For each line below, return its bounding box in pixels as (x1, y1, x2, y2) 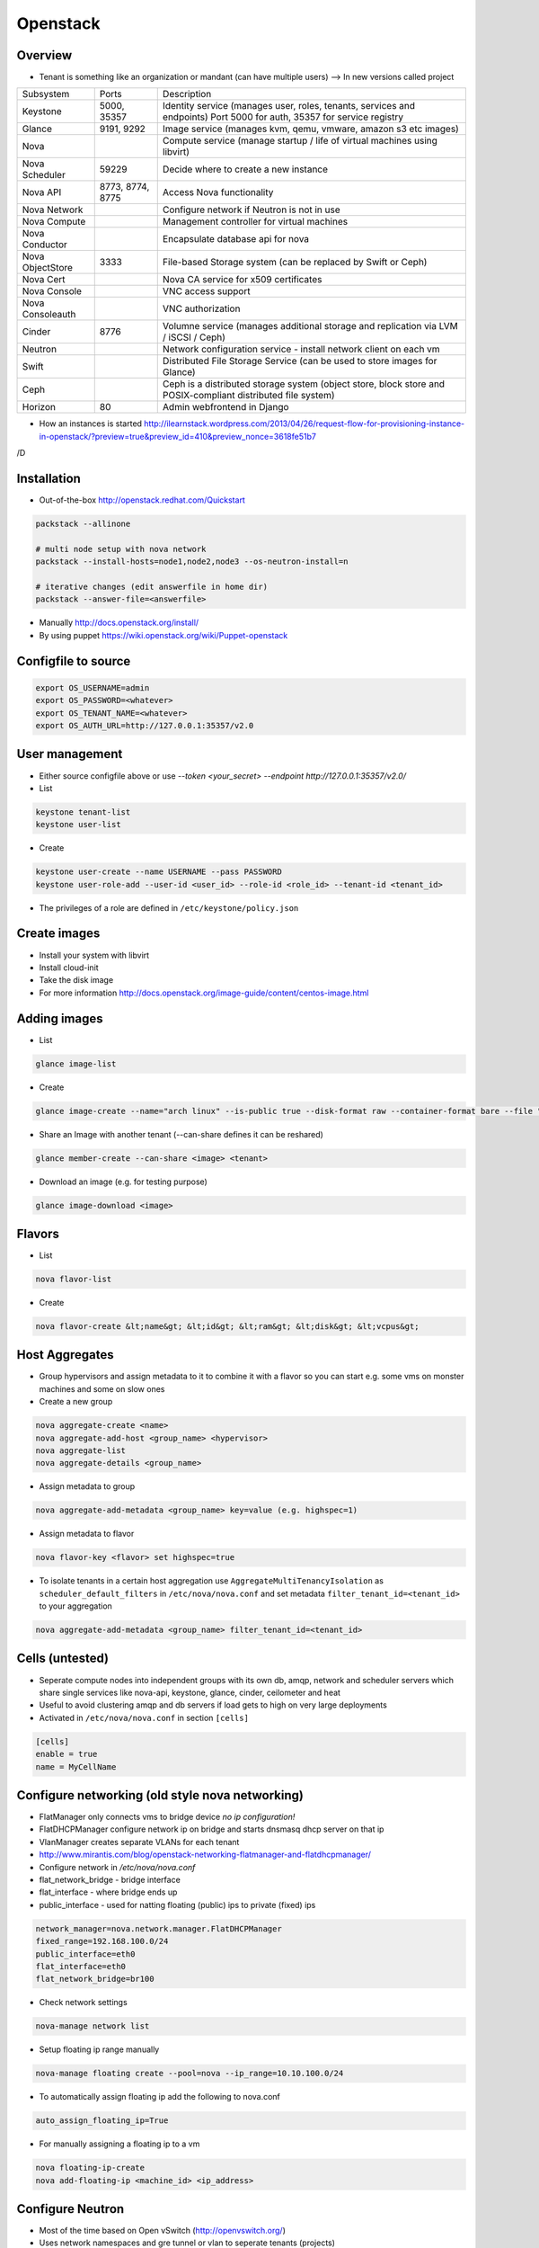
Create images (16, 926, 101, 941)
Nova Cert (22, 273, 66, 286)
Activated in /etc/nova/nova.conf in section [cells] (39, 1712, 249, 1723)
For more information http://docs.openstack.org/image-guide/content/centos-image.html (39, 987, 369, 998)
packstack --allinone (35, 519, 131, 530)
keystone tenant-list (35, 807, 131, 817)
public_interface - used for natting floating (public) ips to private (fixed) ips (39, 1899, 316, 1910)
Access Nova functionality (162, 186, 274, 199)
